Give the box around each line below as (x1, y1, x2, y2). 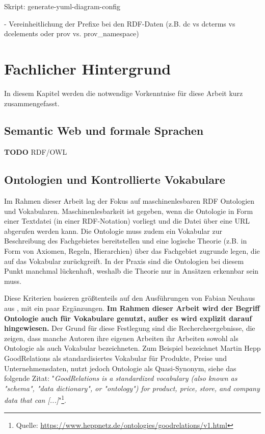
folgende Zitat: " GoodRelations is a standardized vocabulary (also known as (4, 373, 237, 383)
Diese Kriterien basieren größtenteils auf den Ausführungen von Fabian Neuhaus (4, 293, 255, 303)
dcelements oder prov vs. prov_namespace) (4, 28, 139, 39)
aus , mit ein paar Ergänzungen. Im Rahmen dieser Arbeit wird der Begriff (4, 303, 260, 314)
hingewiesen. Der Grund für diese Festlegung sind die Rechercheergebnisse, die (4, 323, 255, 333)
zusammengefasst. (4, 98, 60, 108)
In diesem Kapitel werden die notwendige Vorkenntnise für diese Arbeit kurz (4, 87, 243, 98)
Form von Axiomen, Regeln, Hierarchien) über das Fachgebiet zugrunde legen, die (4, 246, 260, 256)
